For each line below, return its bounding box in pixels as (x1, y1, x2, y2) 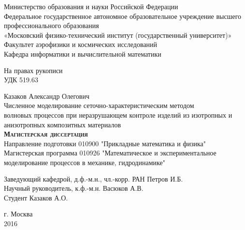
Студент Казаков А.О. (4, 192, 68, 202)
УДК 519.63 (4, 75, 38, 85)
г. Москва (4, 209, 33, 219)
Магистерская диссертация (4, 129, 88, 139)
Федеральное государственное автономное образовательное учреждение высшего (4, 11, 242, 21)
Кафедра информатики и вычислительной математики (4, 48, 161, 59)
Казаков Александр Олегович (4, 91, 89, 101)
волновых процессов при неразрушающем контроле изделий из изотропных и (4, 109, 232, 120)
